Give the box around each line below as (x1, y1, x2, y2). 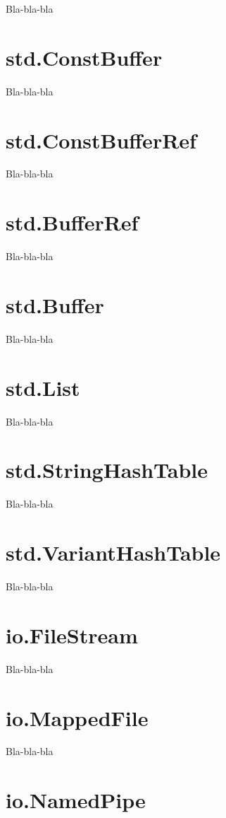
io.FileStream (6, 620, 138, 649)
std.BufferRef (6, 208, 139, 237)
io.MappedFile (6, 703, 149, 732)
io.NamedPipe (6, 785, 146, 814)
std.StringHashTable (6, 455, 208, 484)
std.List (6, 373, 80, 402)
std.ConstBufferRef (6, 125, 196, 154)
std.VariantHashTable (6, 538, 221, 567)
